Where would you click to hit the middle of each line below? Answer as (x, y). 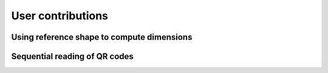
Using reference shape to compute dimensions (102, 37)
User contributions (60, 16)
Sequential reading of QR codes (72, 56)
